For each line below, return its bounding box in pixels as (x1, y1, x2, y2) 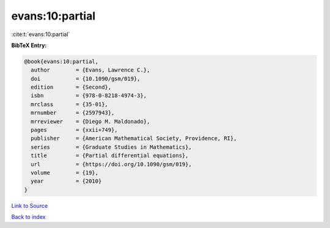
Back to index (11, 213, 46, 221)
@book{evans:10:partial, (24, 58, 99, 65)
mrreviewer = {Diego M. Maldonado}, (31, 118, 150, 125)
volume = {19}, (31, 169, 99, 176)
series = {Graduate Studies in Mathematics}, (31, 144, 192, 150)
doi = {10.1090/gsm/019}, (31, 75, 141, 82)
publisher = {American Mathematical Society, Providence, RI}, (31, 135, 237, 142)
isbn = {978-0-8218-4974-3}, (31, 92, 147, 99)
